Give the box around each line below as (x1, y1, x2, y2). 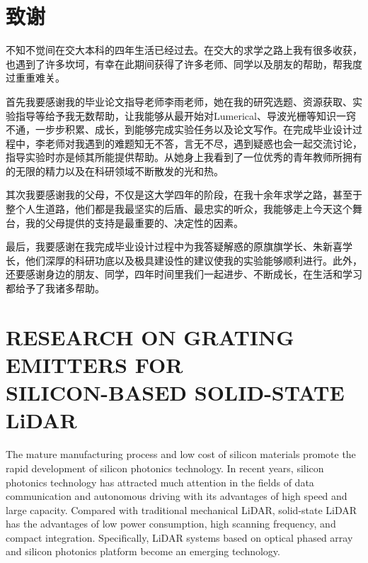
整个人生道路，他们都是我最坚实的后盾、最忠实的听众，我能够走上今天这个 (6, 201, 352, 216)
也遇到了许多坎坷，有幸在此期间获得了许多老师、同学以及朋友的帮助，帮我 (6, 56, 352, 71)
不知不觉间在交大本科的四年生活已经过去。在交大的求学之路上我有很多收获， (6, 43, 362, 57)
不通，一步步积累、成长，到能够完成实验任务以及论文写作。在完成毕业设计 (6, 122, 352, 137)
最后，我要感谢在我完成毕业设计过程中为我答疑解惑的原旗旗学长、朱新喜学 (6, 239, 352, 254)
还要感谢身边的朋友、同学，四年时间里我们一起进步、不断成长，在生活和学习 (6, 267, 362, 281)
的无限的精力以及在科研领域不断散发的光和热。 (6, 163, 224, 178)
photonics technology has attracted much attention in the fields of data (6, 474, 314, 489)
